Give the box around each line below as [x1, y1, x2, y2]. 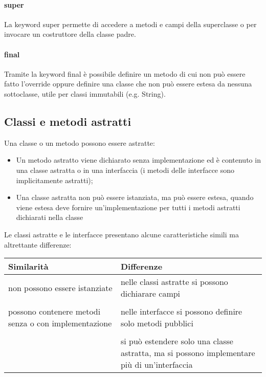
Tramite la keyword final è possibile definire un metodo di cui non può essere [4, 68, 246, 79]
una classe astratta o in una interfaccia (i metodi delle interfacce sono [16, 164, 235, 175]
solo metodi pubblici [120, 317, 193, 329]
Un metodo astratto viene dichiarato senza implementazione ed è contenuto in [16, 154, 261, 165]
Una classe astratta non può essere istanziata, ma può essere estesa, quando [16, 192, 254, 203]
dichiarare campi [120, 287, 181, 300]
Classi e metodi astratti [4, 113, 131, 129]
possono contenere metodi [8, 305, 101, 318]
